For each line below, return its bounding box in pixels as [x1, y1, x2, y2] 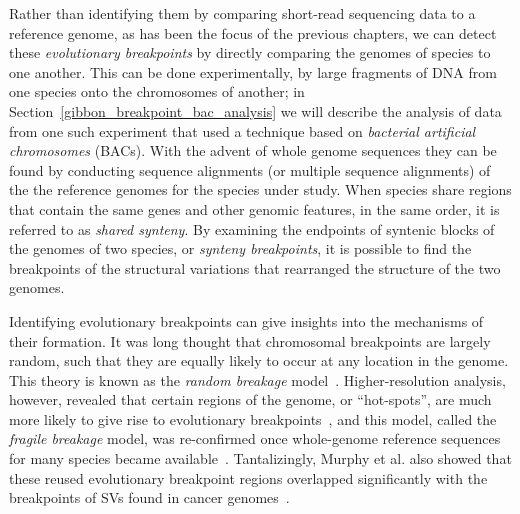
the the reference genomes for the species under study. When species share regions [9, 179, 512, 200]
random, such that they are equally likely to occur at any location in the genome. [9, 350, 509, 371]
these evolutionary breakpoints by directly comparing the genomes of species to [9, 42, 491, 63]
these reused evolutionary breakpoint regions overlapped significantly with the [9, 467, 488, 488]
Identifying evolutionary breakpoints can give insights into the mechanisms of [9, 310, 484, 331]
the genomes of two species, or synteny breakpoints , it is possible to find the [9, 238, 472, 259]
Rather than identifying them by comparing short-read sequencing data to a [9, 3, 476, 23]
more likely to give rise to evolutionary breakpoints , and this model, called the [9, 408, 497, 429]
